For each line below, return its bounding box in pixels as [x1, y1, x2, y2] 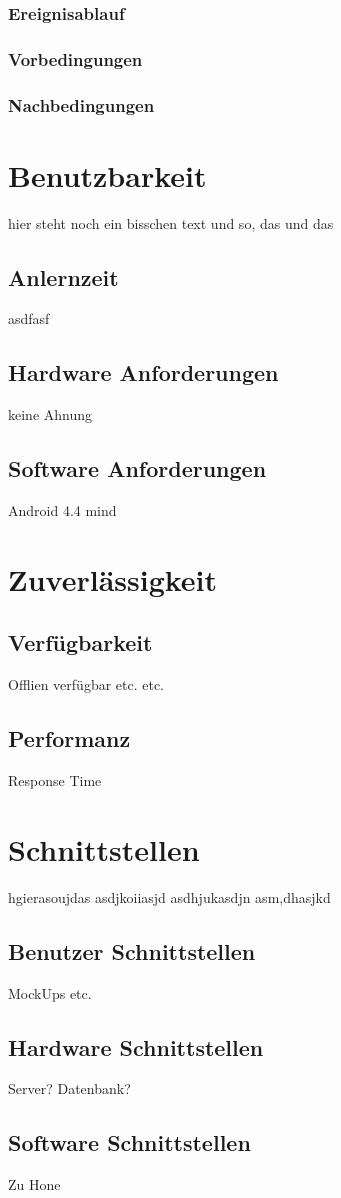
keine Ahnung [8, 404, 93, 425]
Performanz [8, 723, 131, 754]
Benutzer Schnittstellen [8, 935, 256, 966]
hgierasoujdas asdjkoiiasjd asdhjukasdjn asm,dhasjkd [8, 886, 331, 907]
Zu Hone [8, 1174, 61, 1195]
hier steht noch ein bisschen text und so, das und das [8, 212, 334, 233]
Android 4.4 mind [8, 500, 117, 521]
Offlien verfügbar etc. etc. [8, 674, 165, 695]
